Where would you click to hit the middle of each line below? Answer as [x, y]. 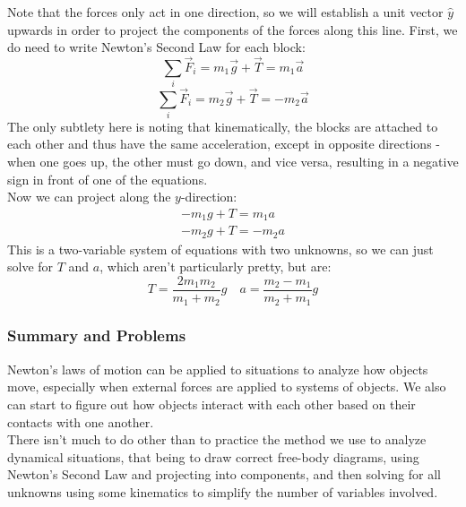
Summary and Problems [97, 335]
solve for [30, 266]
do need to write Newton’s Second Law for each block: [156, 47]
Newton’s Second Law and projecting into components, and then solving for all [224, 474]
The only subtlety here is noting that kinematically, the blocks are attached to [223, 126]
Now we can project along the [89, 197]
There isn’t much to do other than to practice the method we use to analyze [217, 439]
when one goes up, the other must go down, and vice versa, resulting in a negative [233, 162]
